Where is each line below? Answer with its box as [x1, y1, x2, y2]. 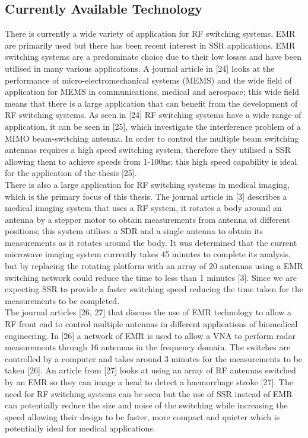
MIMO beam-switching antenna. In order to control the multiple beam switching [5, 132, 299, 144]
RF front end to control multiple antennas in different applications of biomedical [5, 318, 298, 330]
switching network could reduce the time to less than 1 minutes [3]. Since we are [5, 271, 297, 283]
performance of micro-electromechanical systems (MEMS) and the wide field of [5, 73, 292, 86]
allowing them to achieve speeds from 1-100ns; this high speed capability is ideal [5, 155, 297, 167]
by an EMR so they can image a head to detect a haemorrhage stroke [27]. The [5, 376, 293, 388]
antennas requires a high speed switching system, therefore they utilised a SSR [5, 143, 291, 156]
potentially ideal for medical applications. [5, 422, 155, 434]
